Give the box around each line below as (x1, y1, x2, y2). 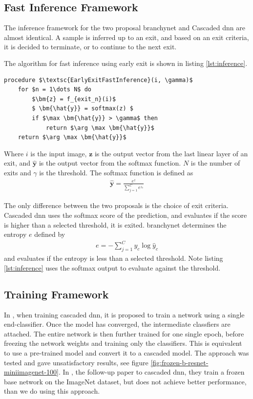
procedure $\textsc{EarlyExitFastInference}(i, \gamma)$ (4, 76, 193, 84)
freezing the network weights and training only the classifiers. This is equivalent (4, 338, 242, 348)
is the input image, (30, 148, 87, 158)
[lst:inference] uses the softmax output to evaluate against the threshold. (4, 262, 221, 273)
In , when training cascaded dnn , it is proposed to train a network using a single (4, 309, 245, 319)
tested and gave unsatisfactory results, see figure (4, 357, 148, 367)
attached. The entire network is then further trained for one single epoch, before (4, 328, 244, 338)
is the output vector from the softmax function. (39, 158, 181, 168)
